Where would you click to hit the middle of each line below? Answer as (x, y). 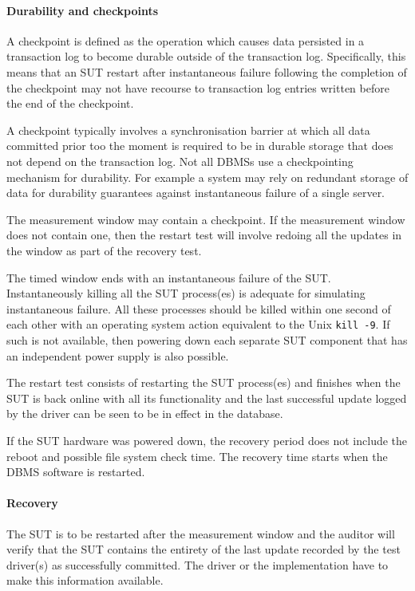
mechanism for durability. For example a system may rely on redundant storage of (207, 177)
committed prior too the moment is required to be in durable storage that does (200, 146)
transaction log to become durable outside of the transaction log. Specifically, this (206, 56)
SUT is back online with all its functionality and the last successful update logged (207, 398)
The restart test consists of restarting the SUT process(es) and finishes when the (204, 382)
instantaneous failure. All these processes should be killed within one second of (199, 308)
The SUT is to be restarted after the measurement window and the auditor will (201, 533)
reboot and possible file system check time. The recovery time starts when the (197, 456)
